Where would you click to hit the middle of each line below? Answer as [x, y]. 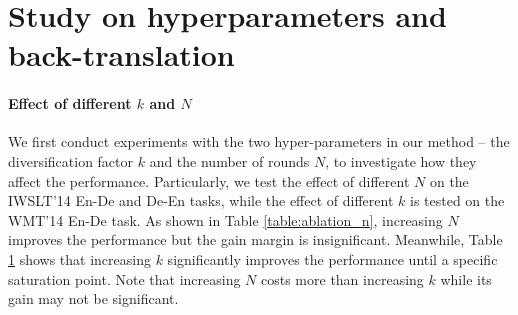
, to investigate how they [401, 160]
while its [466, 278]
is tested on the [457, 200]
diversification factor [71, 160]
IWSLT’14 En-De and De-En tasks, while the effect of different [201, 200]
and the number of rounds [229, 160]
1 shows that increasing [79, 258]
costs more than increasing [342, 278]
